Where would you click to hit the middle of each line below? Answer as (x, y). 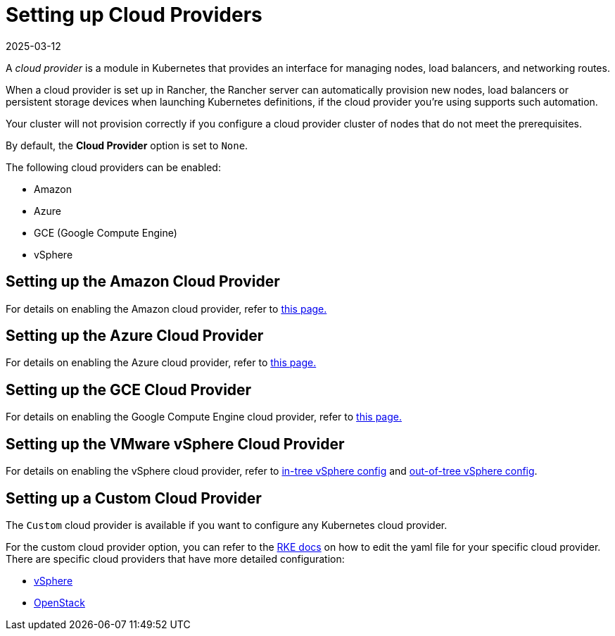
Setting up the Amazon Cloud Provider (143, 282)
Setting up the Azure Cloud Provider (135, 336)
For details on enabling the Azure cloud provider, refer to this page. (161, 363)
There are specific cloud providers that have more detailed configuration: (175, 559)
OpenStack (59, 602)
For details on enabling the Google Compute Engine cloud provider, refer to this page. (204, 417)
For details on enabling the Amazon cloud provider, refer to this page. (166, 308)
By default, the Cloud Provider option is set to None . (127, 145)
